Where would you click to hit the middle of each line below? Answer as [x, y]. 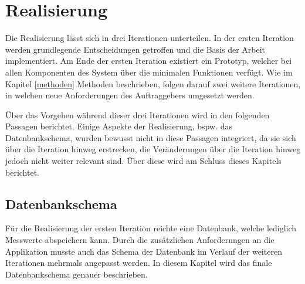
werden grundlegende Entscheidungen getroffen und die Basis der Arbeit [135, 49]
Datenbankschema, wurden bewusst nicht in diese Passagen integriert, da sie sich [151, 137]
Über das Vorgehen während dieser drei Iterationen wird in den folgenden [138, 114]
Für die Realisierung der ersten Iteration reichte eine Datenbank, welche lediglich [151, 228]
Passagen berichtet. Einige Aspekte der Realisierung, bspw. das [119, 126]
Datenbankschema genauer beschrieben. [77, 274]
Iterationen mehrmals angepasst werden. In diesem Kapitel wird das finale [139, 263]
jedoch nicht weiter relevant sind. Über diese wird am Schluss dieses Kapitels [143, 161]
